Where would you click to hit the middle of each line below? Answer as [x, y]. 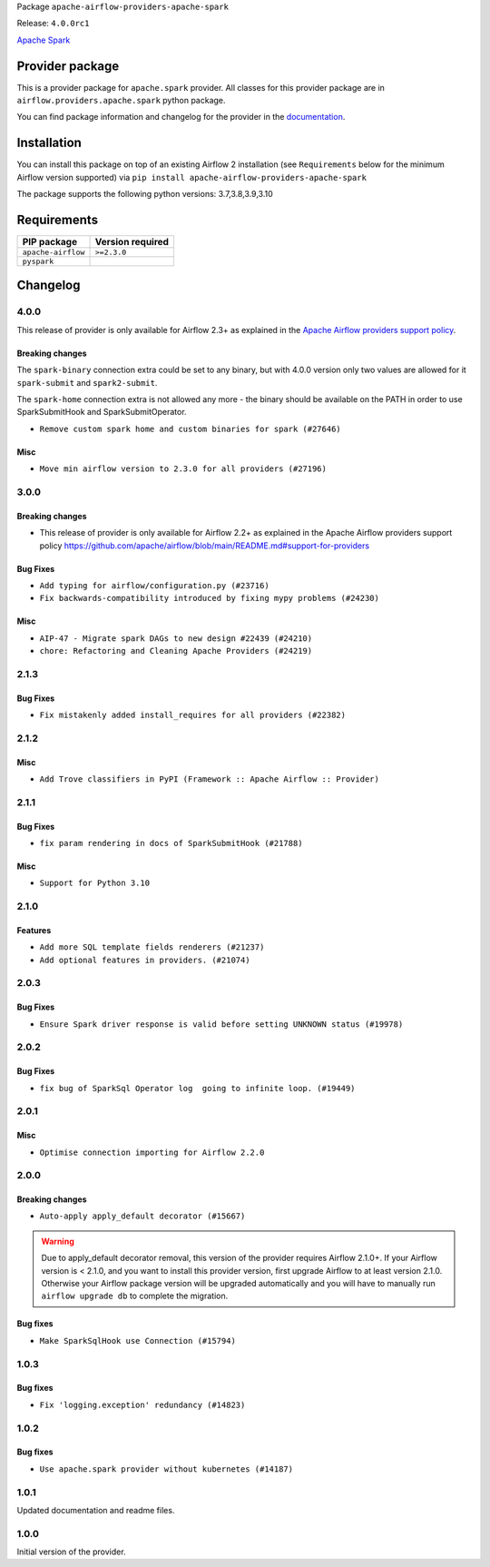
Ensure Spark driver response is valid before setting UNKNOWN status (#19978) [221, 1024]
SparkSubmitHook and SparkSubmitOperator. [102, 412]
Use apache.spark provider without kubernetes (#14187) [167, 1469]
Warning [58, 1241]
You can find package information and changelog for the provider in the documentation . [181, 117]
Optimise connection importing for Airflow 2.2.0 [152, 1152]
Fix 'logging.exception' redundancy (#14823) [142, 1404]
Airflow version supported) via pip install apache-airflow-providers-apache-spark [192, 177]
